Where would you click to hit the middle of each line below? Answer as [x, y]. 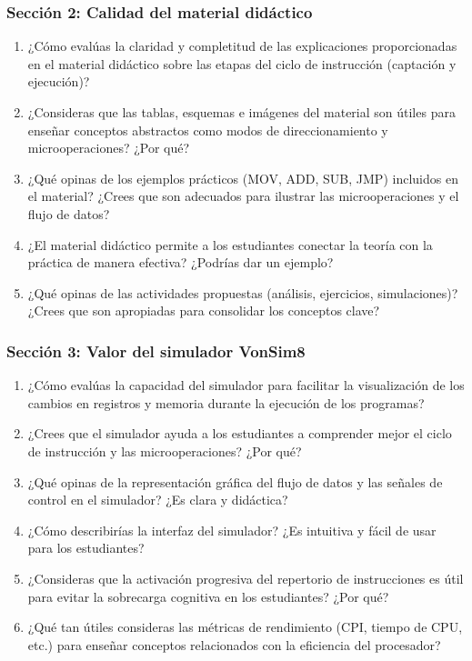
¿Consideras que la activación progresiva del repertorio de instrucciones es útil [246, 578]
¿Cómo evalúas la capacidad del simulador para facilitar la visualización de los [246, 385]
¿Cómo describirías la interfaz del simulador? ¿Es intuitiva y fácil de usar [232, 530]
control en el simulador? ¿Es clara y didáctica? [158, 500]
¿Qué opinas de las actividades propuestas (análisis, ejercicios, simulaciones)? [243, 292]
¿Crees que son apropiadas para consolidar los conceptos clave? [204, 310]
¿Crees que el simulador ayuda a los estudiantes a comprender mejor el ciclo [240, 433]
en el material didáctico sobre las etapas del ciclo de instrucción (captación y [242, 63]
